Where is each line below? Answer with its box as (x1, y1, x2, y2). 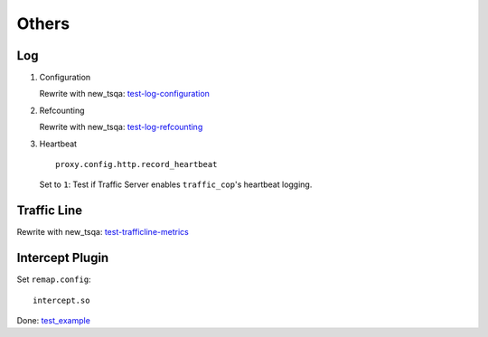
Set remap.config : (16, 274, 91, 285)
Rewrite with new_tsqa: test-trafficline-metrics (16, 227, 189, 238)
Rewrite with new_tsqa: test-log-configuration (39, 89, 210, 99)
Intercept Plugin (16, 250, 109, 266)
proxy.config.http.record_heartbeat (55, 159, 218, 170)
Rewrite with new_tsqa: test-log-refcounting (39, 122, 203, 133)
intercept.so (33, 295, 90, 305)
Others (16, 14, 70, 33)
